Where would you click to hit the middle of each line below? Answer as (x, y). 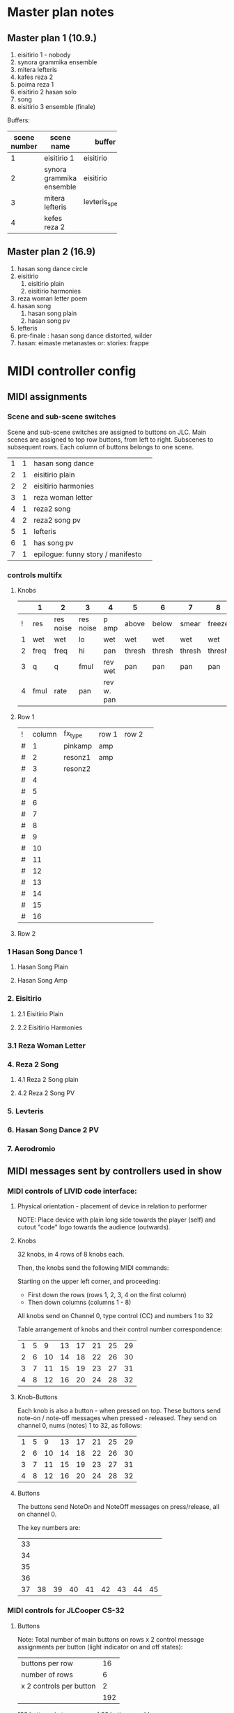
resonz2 (77, 769)
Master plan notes (61, 12)
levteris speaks (105, 203)
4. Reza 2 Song (33, 1064)
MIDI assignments (47, 397)
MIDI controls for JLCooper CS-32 (66, 1610)
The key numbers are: (49, 1528)
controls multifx (35, 575)
